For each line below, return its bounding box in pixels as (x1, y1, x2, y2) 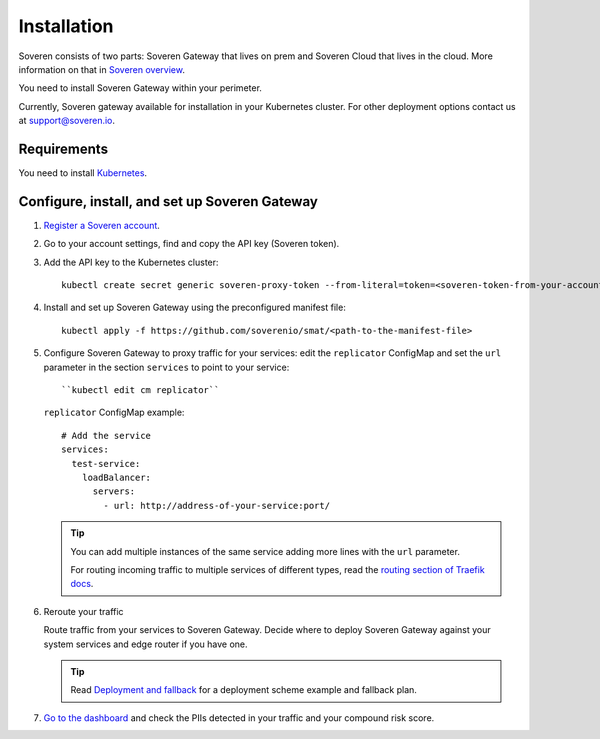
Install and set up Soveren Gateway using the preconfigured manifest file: (43, 301, 347, 314)
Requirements (18, 140, 109, 157)
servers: (92, 486, 136, 497)
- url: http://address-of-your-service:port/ (103, 500, 330, 511)
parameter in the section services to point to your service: (43, 361, 290, 373)
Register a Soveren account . (43, 219, 160, 231)
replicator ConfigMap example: (43, 406, 185, 419)
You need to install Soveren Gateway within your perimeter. (18, 82, 262, 94)
